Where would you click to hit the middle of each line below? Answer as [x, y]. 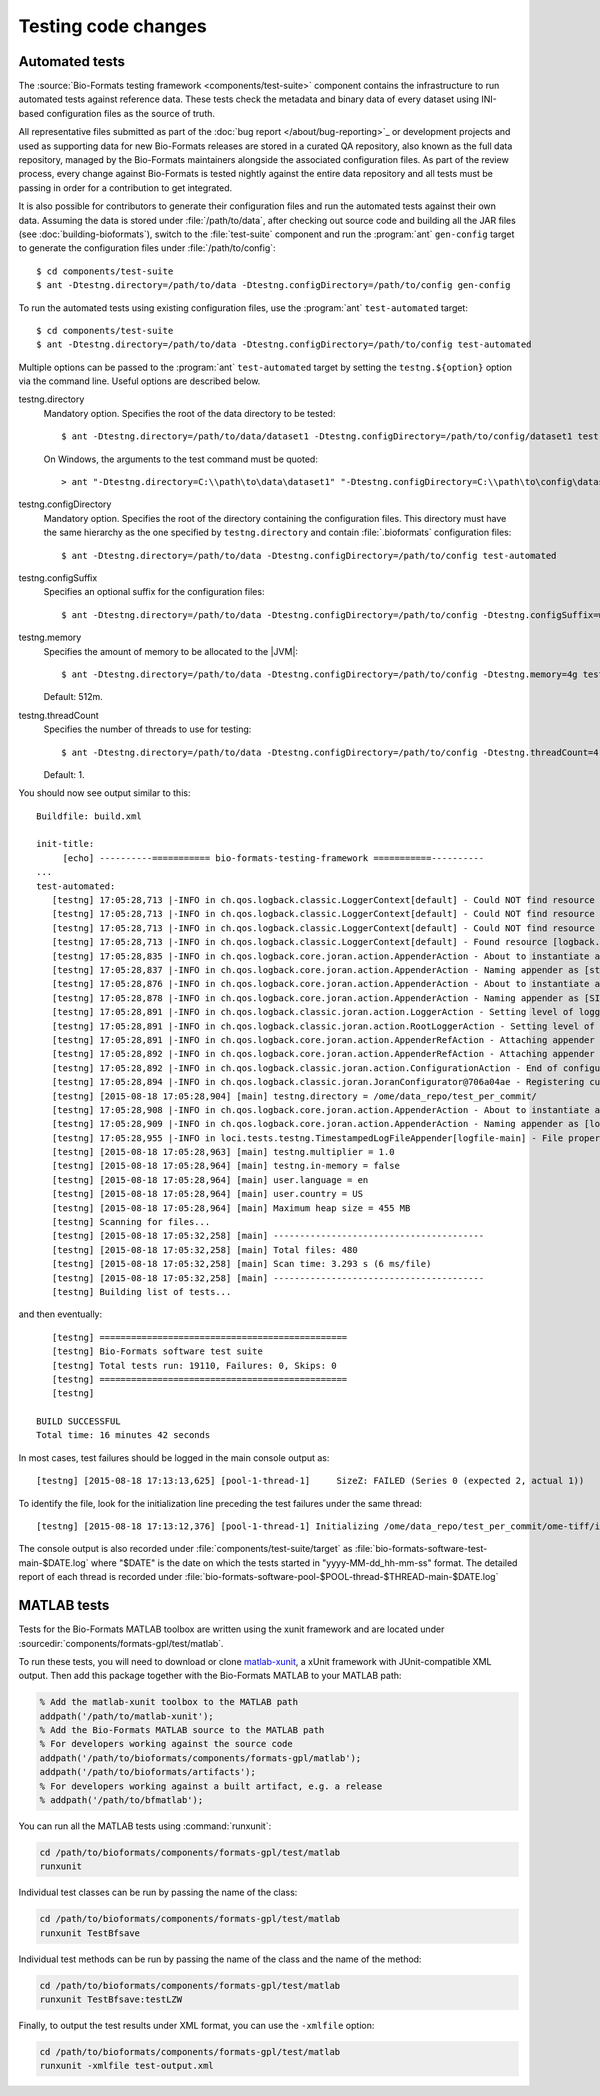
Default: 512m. [73, 697]
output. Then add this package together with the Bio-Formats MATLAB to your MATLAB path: [210, 1676]
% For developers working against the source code [166, 1744]
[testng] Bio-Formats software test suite [157, 1351]
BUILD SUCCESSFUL [78, 1421]
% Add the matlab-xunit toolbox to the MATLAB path [169, 1702]
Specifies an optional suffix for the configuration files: [154, 592]
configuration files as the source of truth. [130, 113]
